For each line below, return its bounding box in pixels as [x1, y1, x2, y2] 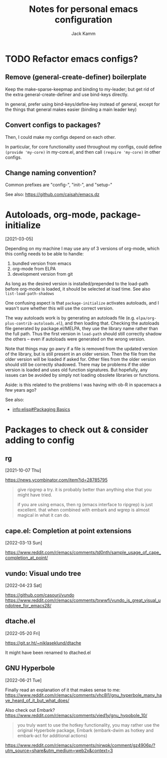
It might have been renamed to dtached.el [5, 650, 91, 655]
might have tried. [17, 492, 52, 498]
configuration [54, 14, 113, 25]
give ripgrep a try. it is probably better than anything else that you [17, 487, 152, 493]
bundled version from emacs [12, 260, 72, 267]
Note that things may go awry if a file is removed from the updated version [5, 346, 158, 352]
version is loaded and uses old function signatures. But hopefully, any [5, 367, 148, 373]
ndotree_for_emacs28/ [5, 602, 52, 608]
